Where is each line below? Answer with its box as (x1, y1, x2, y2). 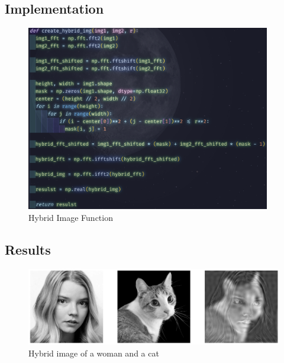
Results (5, 240, 51, 258)
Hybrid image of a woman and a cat (28, 346, 159, 359)
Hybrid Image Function (28, 211, 113, 223)
